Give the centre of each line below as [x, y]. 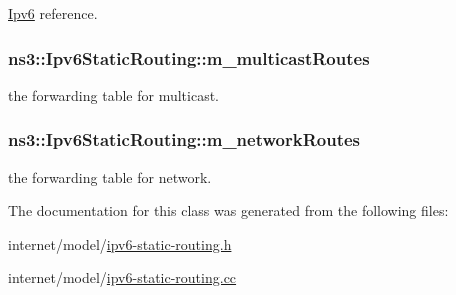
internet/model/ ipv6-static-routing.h [120, 243]
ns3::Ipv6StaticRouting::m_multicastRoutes [189, 57]
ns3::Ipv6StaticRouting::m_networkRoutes [184, 139]
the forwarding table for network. [110, 176]
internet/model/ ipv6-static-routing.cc [122, 277]
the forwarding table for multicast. [113, 94]
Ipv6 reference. [53, 13]
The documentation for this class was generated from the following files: [228, 210]
